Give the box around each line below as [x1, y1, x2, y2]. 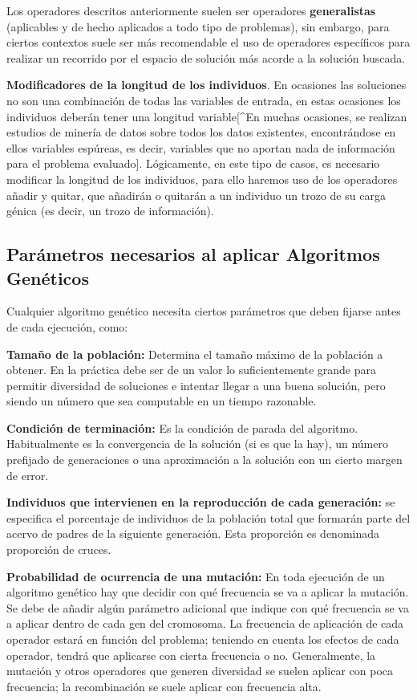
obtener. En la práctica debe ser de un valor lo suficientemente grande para [6, 361, 377, 378]
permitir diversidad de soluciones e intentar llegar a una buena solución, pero [6, 376, 386, 393]
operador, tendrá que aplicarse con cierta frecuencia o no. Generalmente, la [6, 646, 376, 663]
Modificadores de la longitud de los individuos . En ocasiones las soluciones [6, 76, 407, 93]
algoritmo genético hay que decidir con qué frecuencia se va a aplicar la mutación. [6, 584, 409, 600]
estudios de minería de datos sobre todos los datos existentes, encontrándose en [6, 124, 396, 140]
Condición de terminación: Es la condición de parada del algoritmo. [6, 419, 358, 436]
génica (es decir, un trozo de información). [6, 202, 214, 219]
